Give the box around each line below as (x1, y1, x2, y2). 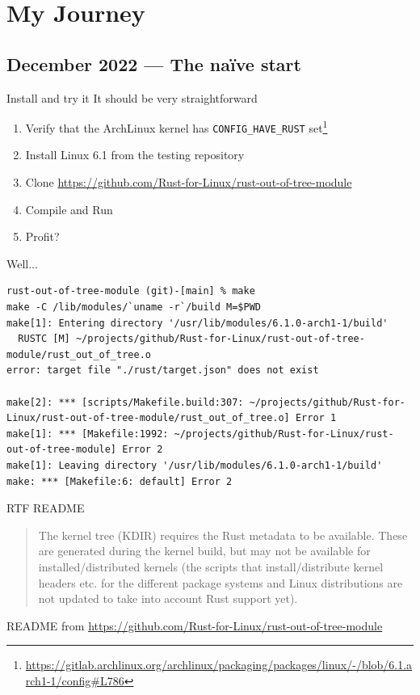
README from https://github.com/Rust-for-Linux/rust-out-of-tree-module (6, 617, 383, 634)
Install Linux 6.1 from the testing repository (25, 146, 245, 163)
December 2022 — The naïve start (6, 51, 301, 76)
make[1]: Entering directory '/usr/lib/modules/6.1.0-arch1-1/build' (6, 317, 388, 329)
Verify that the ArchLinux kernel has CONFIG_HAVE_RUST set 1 (25, 117, 328, 136)
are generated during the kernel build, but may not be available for (38, 542, 371, 559)
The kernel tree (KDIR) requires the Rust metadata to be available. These (38, 526, 408, 543)
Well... (6, 255, 38, 272)
